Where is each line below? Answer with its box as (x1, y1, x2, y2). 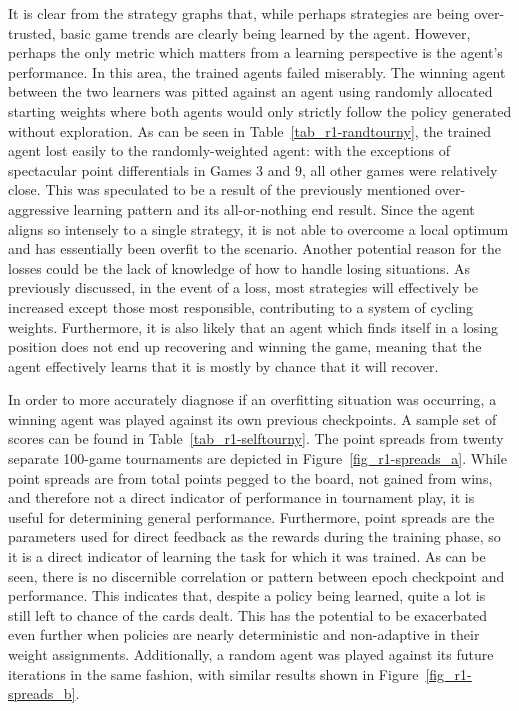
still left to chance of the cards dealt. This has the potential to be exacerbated (8, 604, 488, 625)
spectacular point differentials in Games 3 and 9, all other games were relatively (8, 159, 498, 180)
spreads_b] (8, 683, 76, 704)
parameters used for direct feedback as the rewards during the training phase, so (8, 526, 501, 547)
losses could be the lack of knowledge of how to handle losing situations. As (8, 257, 471, 278)
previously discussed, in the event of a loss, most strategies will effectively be (8, 277, 479, 298)
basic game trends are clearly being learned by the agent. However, (60, 22, 471, 43)
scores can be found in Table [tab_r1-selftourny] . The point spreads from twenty (8, 428, 504, 449)
